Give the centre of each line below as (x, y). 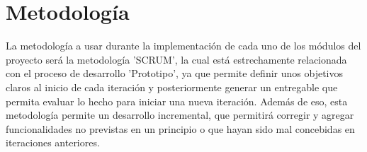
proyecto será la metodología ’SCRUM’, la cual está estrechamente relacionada (176, 59)
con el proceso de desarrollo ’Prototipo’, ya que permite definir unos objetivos (174, 73)
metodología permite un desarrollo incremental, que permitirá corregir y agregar (180, 115)
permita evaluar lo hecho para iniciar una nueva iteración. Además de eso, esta (177, 101)
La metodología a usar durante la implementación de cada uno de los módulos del (183, 46)
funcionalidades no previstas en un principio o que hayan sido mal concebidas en (180, 128)
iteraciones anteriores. (53, 142)
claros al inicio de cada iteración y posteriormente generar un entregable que (172, 87)
